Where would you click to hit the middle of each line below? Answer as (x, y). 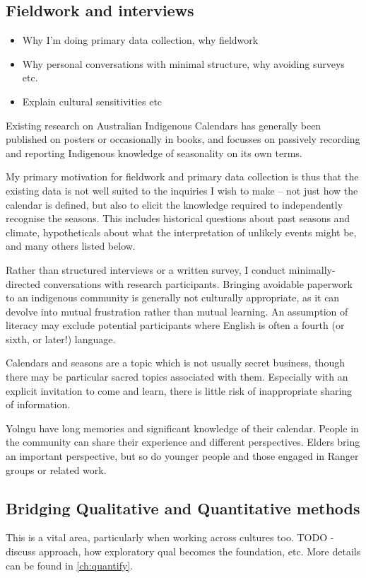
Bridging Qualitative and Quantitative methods (183, 508)
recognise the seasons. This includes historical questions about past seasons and (178, 218)
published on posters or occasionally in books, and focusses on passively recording (183, 139)
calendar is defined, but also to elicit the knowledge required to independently (175, 204)
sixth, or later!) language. (61, 339)
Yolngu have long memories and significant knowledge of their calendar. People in (182, 428)
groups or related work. (56, 469)
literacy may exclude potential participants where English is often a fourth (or (175, 325)
